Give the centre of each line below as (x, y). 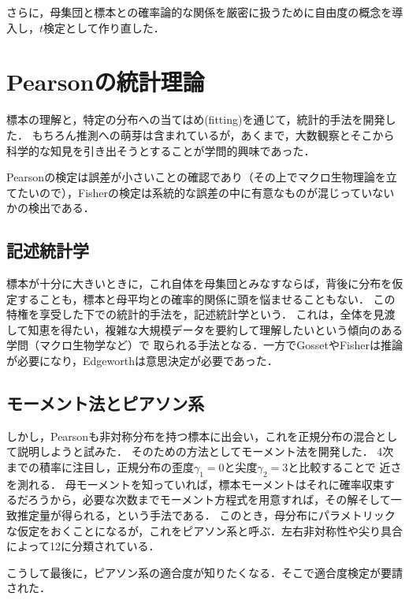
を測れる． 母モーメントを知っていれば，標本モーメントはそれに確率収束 (195, 484)
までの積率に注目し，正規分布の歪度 (100, 467)
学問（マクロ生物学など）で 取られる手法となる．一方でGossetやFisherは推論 (204, 345)
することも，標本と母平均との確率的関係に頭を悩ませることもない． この (206, 298)
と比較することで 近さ (345, 467)
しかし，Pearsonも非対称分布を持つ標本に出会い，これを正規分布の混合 (191, 436)
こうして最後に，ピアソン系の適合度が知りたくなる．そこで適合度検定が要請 (204, 572)
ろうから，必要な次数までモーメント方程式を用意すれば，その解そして (209, 499)
